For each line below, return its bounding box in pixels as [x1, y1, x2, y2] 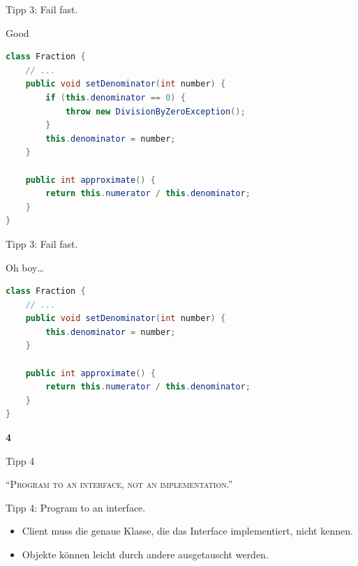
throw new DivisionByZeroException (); [65, 106, 246, 117]
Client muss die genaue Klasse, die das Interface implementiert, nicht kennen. [22, 523, 353, 538]
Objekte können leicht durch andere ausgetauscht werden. [22, 547, 269, 561]
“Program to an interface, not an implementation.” [6, 477, 233, 491]
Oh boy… [6, 260, 44, 274]
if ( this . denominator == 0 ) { [45, 92, 186, 103]
